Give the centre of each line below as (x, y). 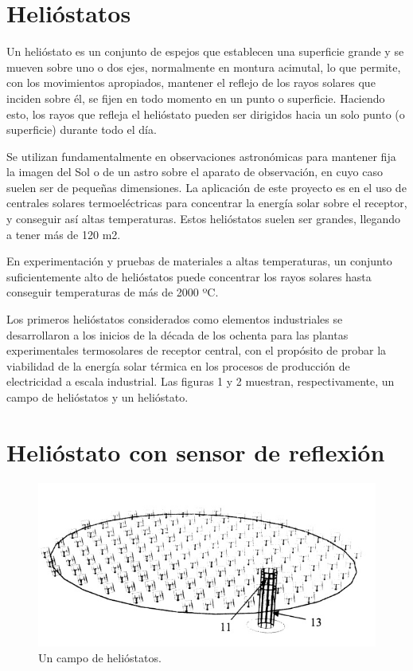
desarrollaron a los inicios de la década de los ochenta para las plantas (177, 334)
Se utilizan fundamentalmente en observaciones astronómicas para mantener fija (201, 156)
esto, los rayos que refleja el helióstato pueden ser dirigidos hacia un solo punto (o (206, 114)
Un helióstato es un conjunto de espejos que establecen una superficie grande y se (205, 51)
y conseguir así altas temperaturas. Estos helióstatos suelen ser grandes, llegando (204, 219)
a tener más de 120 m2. (64, 234)
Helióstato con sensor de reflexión (196, 451)
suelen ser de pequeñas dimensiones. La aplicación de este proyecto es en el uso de (206, 187)
